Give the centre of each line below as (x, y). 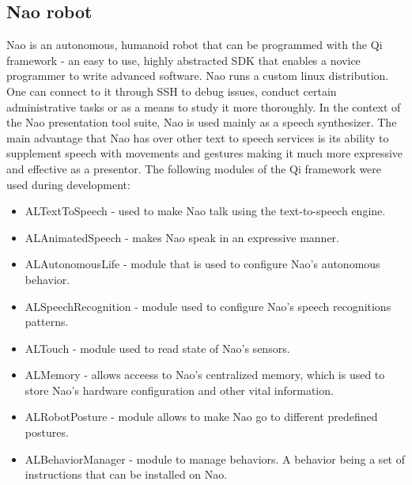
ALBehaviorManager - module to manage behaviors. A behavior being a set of (215, 458)
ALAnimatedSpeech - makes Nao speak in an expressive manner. (182, 237)
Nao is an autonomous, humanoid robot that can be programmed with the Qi (195, 45)
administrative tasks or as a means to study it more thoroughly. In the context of (204, 106)
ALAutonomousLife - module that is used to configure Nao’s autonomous (202, 264)
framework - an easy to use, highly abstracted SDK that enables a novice (183, 60)
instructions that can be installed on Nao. (126, 474)
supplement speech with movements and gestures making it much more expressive (205, 153)
